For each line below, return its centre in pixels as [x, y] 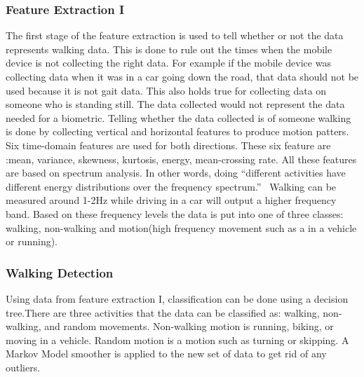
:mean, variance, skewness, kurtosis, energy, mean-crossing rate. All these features [181, 159]
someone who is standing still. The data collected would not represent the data [175, 104]
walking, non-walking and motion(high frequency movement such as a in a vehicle [181, 227]
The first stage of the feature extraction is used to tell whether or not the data [175, 35]
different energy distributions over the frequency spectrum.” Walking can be [171, 186]
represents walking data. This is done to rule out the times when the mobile [169, 49]
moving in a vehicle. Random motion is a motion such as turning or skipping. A [177, 340]
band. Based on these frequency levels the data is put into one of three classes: [175, 213]
